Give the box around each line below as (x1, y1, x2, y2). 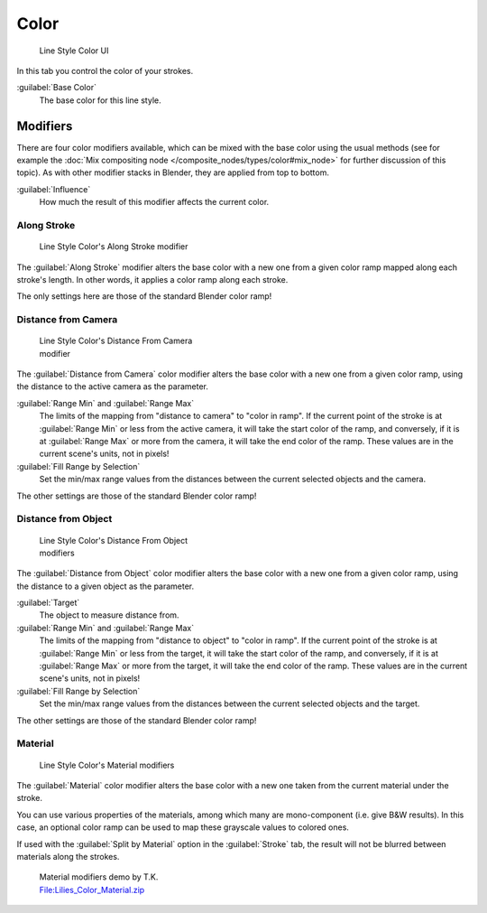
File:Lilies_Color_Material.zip (39, 884, 145, 895)
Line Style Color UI (39, 45, 109, 56)
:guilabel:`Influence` (16, 183, 91, 194)
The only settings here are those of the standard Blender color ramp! (16, 291, 272, 302)
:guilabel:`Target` (16, 597, 80, 609)
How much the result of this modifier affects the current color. (39, 197, 270, 208)
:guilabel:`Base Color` (16, 82, 96, 93)
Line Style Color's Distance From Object (39, 535, 188, 545)
